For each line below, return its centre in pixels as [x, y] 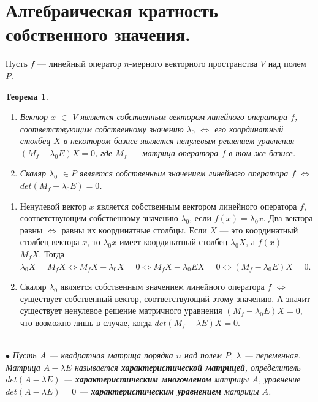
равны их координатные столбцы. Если [134, 229]
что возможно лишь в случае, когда [86, 322]
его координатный [249, 128]
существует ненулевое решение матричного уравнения [121, 310]
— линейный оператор [79, 63]
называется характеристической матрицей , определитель [187, 367]
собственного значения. [98, 34]
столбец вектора [50, 242]
